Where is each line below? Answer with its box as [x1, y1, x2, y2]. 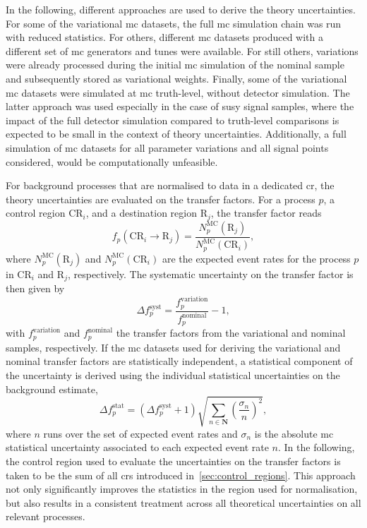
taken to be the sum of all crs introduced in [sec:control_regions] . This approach [6, 467, 356, 482]
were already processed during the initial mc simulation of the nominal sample [6, 57, 344, 72]
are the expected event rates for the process [162, 251, 351, 265]
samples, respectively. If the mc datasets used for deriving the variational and [6, 340, 341, 354]
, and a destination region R [85, 205, 207, 220]
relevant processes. [6, 509, 85, 524]
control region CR [6, 205, 83, 220]
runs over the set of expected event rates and [43, 426, 238, 440]
